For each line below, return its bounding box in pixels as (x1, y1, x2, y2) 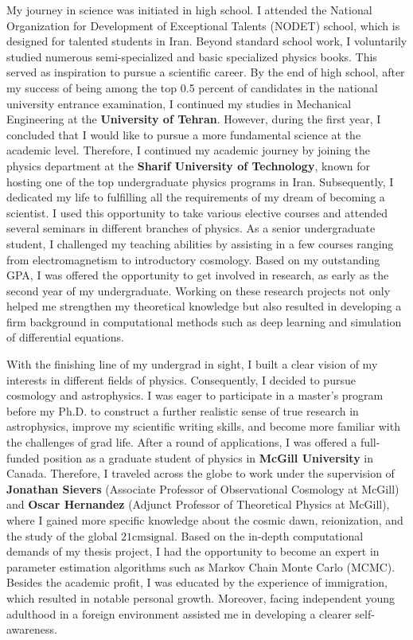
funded (6, 449, 40, 466)
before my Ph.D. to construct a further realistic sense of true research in (6, 402, 359, 419)
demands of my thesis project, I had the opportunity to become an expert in (6, 543, 380, 560)
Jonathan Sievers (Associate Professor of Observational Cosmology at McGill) (6, 480, 399, 497)
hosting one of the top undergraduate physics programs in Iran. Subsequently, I (6, 173, 394, 189)
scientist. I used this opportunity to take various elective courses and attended (6, 204, 388, 220)
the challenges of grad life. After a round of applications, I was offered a (6, 434, 357, 451)
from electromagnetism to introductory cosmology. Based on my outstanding (6, 251, 380, 267)
